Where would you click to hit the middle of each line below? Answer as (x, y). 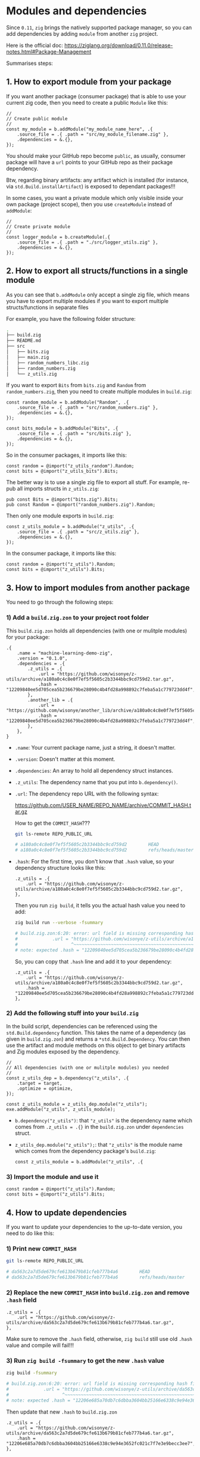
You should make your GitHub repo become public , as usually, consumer (96, 155)
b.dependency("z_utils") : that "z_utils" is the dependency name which (103, 1120)
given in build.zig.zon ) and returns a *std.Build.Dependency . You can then (98, 1039)
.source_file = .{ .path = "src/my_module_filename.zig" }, (93, 134)
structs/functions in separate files (47, 307)
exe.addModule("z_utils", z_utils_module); (61, 1109)
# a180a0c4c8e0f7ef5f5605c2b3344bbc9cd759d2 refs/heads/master (104, 850)
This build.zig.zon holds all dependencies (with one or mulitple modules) (97, 631)
